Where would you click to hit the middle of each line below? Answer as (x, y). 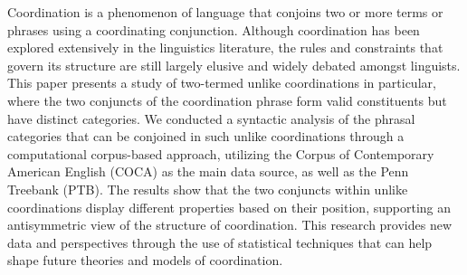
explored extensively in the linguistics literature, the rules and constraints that (225, 47)
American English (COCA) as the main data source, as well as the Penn (208, 171)
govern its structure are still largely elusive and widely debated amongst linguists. (234, 65)
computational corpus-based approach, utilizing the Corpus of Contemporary (221, 153)
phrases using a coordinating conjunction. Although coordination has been (214, 29)
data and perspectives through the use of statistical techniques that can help (220, 242)
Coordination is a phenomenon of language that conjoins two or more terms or (225, 12)
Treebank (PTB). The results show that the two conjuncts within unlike (208, 189)
